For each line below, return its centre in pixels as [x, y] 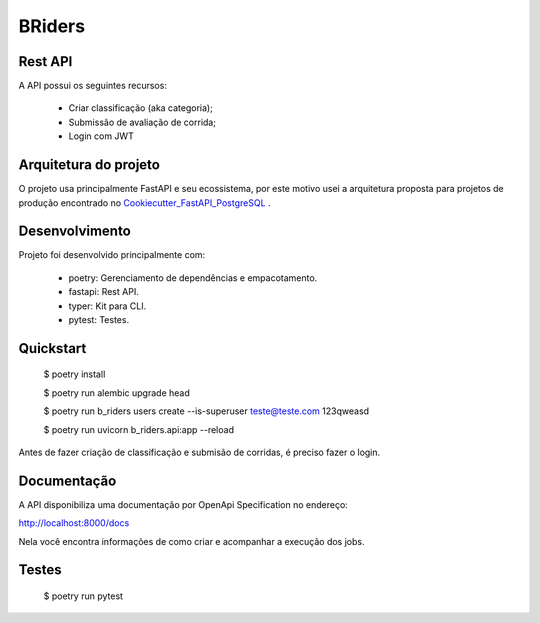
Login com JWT [101, 136]
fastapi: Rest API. [103, 292]
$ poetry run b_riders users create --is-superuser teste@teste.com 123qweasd [206, 411]
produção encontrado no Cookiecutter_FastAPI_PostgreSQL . [144, 202]
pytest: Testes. [99, 319]
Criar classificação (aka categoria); [141, 108]
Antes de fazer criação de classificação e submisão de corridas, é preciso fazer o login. [199, 452]
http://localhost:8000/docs [74, 523]
